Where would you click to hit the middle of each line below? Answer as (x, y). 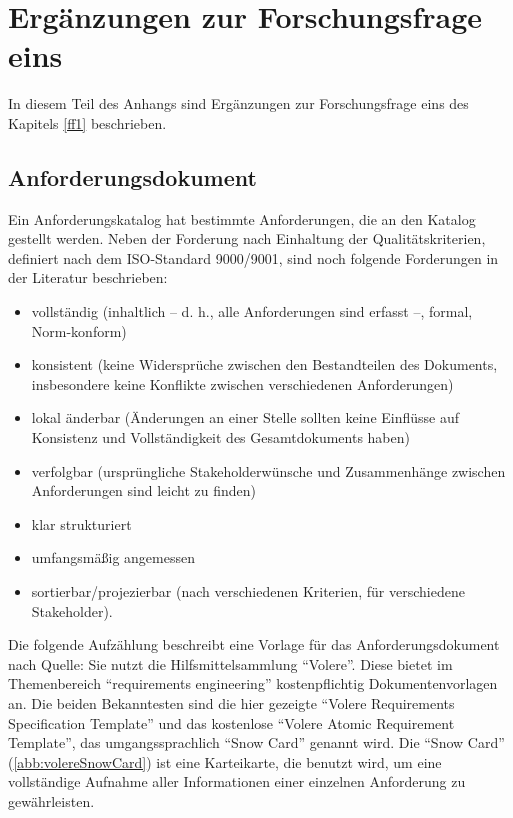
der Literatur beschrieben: (88, 277)
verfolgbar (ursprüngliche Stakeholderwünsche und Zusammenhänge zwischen (268, 470)
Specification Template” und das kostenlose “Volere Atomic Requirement (231, 722)
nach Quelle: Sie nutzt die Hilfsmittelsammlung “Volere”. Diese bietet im (230, 663)
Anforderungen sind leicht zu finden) (143, 490)
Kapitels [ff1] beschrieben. (87, 122)
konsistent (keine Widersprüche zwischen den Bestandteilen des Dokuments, (264, 364)
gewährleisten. (51, 800)
